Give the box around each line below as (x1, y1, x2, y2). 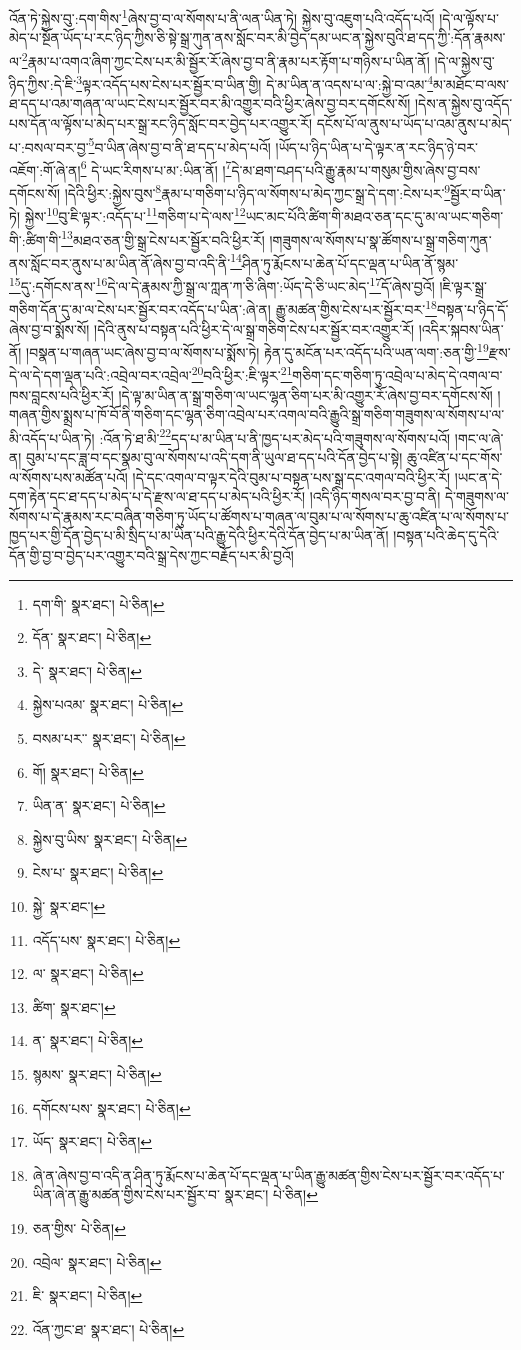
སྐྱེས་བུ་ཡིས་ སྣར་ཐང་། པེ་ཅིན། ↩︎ (32, 828, 188, 849)
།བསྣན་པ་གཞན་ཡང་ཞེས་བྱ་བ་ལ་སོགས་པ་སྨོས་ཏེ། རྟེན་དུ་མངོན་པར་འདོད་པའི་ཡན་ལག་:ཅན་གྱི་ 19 (26, 339, 489, 362)
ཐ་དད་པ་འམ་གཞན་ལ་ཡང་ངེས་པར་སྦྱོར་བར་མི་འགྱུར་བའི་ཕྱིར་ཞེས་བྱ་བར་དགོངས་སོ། (9, 93, 411, 114)
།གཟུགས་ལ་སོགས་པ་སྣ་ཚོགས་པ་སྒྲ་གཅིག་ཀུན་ (269, 229, 492, 250)
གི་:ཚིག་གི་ (9, 229, 62, 250)
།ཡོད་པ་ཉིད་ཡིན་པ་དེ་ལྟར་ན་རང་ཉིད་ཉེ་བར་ (275, 136, 478, 157)
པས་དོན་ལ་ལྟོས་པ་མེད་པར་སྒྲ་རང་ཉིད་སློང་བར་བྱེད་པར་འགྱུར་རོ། (9, 112, 313, 133)
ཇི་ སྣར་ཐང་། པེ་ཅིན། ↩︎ (32, 1285, 143, 1306)
